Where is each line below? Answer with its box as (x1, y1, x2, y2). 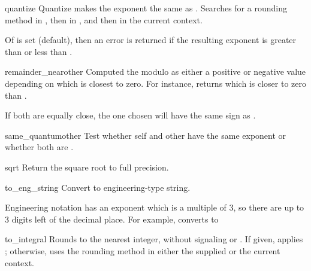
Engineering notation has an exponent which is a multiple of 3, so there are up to (5, 201, 304, 214)
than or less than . (5, 45, 73, 57)
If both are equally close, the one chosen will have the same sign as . (5, 109, 256, 121)
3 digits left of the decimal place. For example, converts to (5, 212, 219, 225)
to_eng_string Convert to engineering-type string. (5, 181, 191, 193)
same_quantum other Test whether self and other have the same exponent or (5, 129, 286, 141)
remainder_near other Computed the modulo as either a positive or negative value (5, 65, 306, 78)
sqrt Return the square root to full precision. (5, 160, 169, 173)
